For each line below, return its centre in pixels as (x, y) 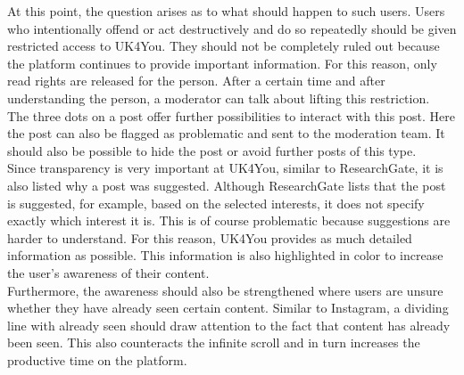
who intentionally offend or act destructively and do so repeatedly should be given (232, 28)
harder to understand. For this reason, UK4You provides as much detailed (210, 237)
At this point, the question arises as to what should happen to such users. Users (226, 11)
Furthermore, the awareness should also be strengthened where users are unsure (225, 290)
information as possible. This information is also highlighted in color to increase (225, 255)
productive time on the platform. (97, 359)
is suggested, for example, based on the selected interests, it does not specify (216, 203)
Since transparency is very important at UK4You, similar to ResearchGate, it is (225, 168)
